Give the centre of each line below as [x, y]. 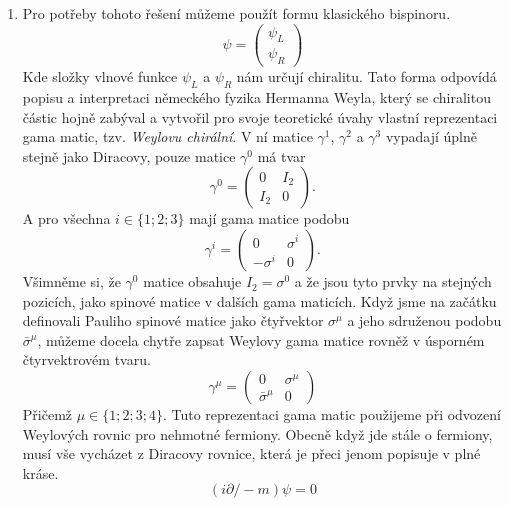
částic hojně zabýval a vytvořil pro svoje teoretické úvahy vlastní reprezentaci [260, 116]
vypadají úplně [431, 136]
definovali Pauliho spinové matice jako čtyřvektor [173, 320]
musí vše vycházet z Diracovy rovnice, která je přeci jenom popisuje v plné [251, 453]
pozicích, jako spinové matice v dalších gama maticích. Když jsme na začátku [259, 300]
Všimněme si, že [71, 281]
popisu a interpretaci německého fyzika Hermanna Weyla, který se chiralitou [256, 97]
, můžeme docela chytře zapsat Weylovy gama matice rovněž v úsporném [261, 339]
